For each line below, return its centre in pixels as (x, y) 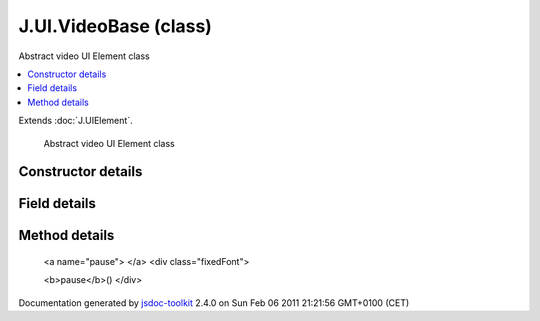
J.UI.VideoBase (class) (115, 26)
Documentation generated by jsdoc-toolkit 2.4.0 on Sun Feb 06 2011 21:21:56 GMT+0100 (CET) (214, 302)
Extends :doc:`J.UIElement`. (76, 121)
